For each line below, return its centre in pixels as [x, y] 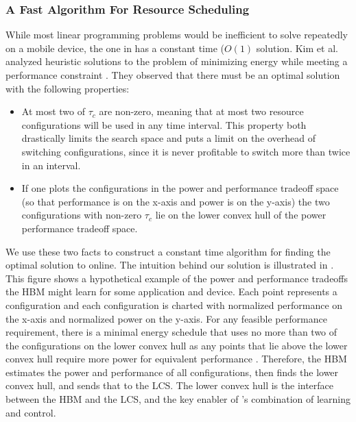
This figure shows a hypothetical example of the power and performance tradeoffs [177, 278]
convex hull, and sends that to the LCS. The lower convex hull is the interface [170, 385]
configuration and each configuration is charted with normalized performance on [174, 305]
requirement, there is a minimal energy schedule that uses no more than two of [171, 332]
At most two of [54, 111]
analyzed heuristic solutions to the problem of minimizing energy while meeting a [177, 61]
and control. [31, 412]
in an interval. [51, 165]
